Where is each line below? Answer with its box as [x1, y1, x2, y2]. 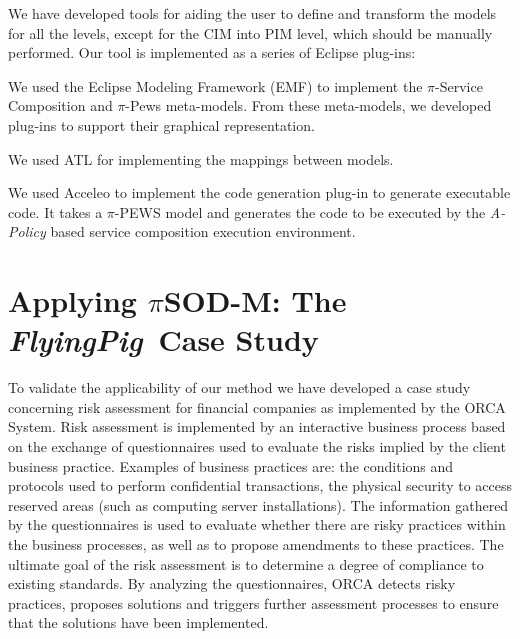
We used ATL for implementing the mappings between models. [8, 148, 394, 169]
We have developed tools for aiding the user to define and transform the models [8, 3, 497, 23]
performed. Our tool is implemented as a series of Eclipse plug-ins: [8, 42, 416, 63]
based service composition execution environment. [50, 221, 356, 242]
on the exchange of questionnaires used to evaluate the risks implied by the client [8, 436, 506, 457]
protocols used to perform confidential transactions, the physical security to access [8, 475, 513, 496]
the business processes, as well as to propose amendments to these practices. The [8, 534, 504, 554]
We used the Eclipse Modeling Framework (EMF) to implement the [8, 75, 423, 96]
